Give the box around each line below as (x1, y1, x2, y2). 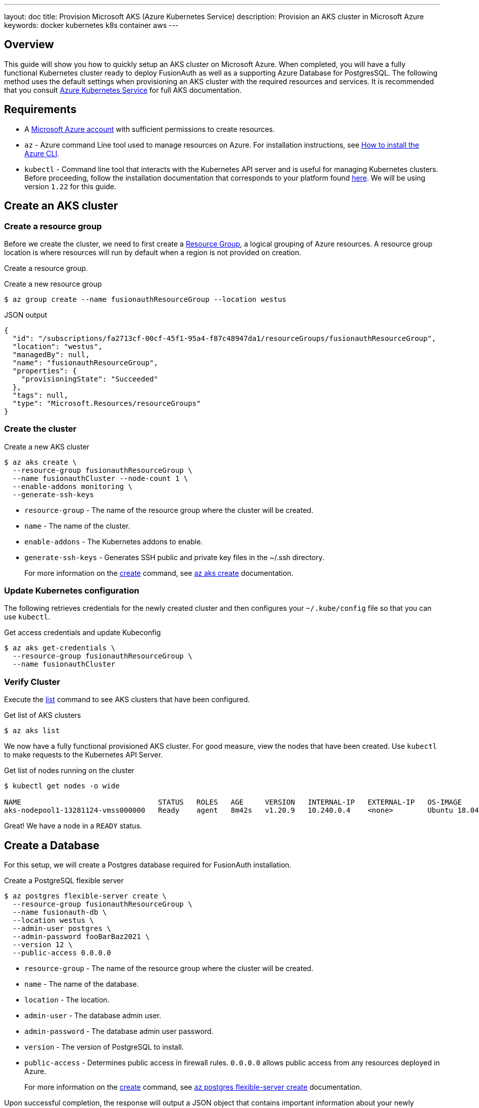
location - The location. (24, 995, 110, 1004)
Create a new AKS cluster (4, 442, 90, 451)
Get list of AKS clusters (4, 711, 81, 720)
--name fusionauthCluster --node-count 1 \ (12, 474, 188, 482)
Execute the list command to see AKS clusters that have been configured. (4, 695, 250, 704)
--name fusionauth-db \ (12, 908, 107, 916)
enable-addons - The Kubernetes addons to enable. (24, 537, 203, 546)
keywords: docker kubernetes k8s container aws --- (4, 21, 179, 29)
